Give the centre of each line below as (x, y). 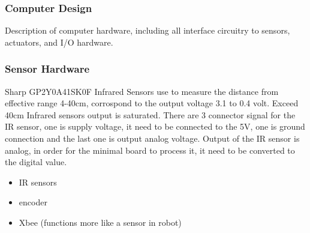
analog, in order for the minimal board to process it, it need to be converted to (150, 150)
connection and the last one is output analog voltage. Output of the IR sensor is (152, 138)
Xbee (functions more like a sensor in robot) (100, 222)
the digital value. (36, 162)
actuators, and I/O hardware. (59, 42)
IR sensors (38, 182)
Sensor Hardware (47, 69)
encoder (33, 202)
